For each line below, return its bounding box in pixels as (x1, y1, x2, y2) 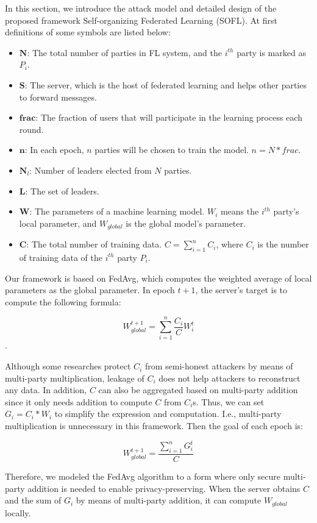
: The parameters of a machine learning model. (29, 205, 205, 218)
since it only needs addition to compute (5, 395, 152, 408)
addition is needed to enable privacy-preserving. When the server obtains (27, 482, 301, 494)
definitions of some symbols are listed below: (5, 26, 171, 38)
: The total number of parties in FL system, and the (27, 46, 222, 59)
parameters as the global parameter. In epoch (5, 283, 175, 296)
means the (220, 205, 259, 218)
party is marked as (237, 46, 306, 59)
